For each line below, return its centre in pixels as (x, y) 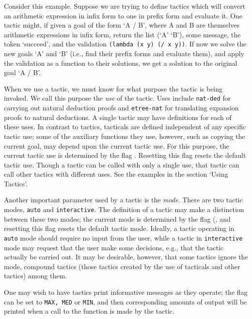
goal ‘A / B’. (23, 72)
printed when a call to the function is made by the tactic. (89, 311)
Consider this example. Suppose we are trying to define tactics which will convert (125, 6)
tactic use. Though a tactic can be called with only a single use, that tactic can (122, 164)
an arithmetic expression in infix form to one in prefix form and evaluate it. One (123, 15)
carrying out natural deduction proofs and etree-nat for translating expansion (121, 108)
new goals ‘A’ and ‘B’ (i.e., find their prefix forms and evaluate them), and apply (124, 53)
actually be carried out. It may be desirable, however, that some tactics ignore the (126, 257)
